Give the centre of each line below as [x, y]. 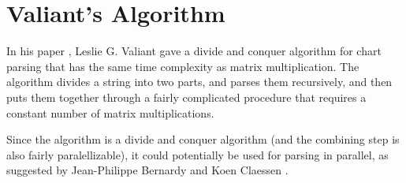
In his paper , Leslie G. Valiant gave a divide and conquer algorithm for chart [194, 51]
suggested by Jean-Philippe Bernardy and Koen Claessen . [147, 170]
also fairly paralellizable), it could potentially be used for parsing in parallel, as [197, 154]
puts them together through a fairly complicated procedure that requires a [186, 97]
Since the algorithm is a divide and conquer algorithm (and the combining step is [203, 139]
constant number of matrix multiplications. [110, 112]
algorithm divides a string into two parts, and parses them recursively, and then [199, 82]
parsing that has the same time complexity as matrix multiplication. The [183, 66]
